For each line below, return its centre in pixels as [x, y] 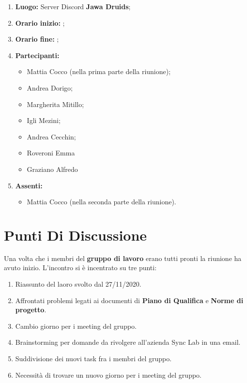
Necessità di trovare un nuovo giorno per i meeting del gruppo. [108, 375]
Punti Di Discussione [76, 235]
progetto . [31, 310]
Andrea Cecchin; [51, 136]
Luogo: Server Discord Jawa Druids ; [73, 6]
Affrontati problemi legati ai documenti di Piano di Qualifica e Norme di [129, 300]
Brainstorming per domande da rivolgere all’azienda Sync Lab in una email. [128, 342]
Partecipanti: [37, 55]
